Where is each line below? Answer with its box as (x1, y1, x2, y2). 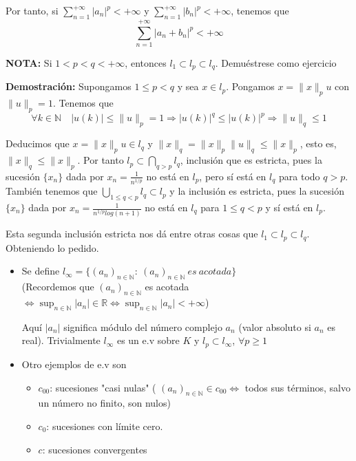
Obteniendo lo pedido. (6, 240, 99, 255)
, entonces (125, 55, 167, 69)
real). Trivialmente (21, 333, 101, 347)
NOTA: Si (6, 55, 52, 69)
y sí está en (265, 200, 313, 215)
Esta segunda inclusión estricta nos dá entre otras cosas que (6, 226, 258, 241)
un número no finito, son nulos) (38, 396, 171, 410)
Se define (21, 264, 60, 278)
